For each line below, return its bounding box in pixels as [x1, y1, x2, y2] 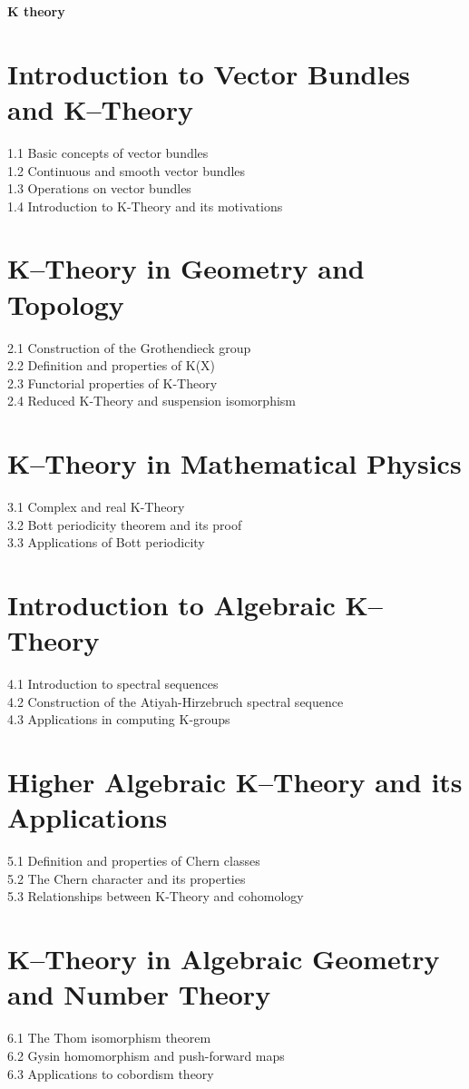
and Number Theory [7, 976, 271, 1013]
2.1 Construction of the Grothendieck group [7, 338, 251, 357]
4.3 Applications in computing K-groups [7, 710, 230, 729]
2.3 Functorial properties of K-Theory [7, 373, 218, 392]
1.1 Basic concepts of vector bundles [7, 142, 209, 162]
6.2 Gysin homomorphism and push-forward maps [7, 1045, 285, 1064]
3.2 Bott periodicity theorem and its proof [7, 515, 242, 534]
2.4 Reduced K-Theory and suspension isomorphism [7, 391, 296, 410]
